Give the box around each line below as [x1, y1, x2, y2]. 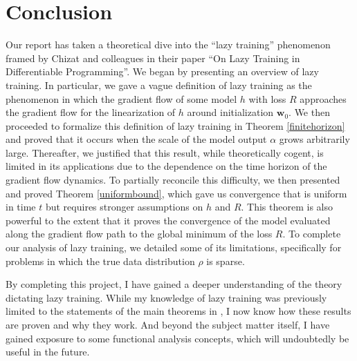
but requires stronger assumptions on [45, 199, 203, 214]
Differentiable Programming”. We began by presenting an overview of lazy [6, 64, 319, 79]
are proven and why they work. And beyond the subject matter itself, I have [6, 318, 330, 331]
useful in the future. [6, 344, 90, 359]
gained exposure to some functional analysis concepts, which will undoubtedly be [6, 331, 349, 345]
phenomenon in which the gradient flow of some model [6, 91, 237, 106]
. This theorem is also [241, 199, 333, 214]
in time [6, 199, 36, 214]
